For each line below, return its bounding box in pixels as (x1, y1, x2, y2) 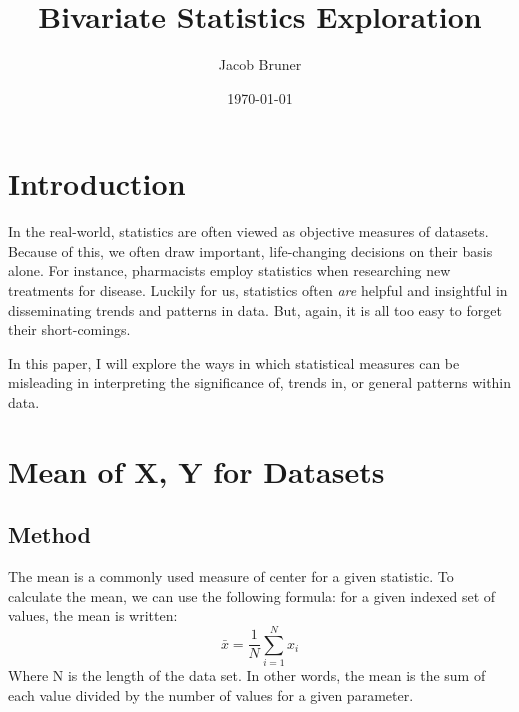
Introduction (8, 163, 186, 204)
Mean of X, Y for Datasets (8, 450, 385, 491)
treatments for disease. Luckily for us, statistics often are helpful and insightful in (8, 280, 508, 301)
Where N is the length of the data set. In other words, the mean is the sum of (8, 665, 486, 686)
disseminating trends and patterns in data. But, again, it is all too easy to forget (8, 299, 502, 320)
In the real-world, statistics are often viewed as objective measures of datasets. (8, 221, 489, 242)
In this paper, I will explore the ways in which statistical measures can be (8, 352, 460, 373)
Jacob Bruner (218, 54, 302, 75)
